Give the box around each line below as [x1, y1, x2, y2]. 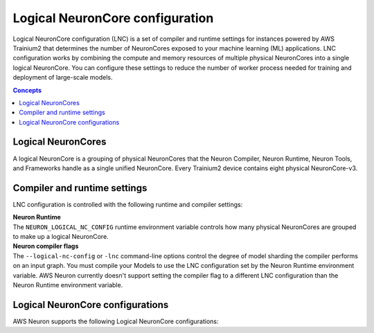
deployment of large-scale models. [12, 73, 113, 82]
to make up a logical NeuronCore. [12, 233, 109, 241]
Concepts [12, 86, 42, 94]
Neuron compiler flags [12, 242, 79, 251]
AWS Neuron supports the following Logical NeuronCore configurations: [12, 317, 219, 325]
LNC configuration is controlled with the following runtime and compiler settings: [12, 200, 243, 208]
